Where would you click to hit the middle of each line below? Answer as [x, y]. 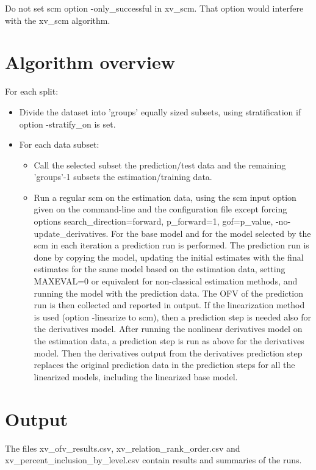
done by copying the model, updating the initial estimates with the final [169, 257]
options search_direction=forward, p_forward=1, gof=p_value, [153, 221]
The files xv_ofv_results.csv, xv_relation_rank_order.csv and [123, 448]
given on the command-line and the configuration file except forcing [160, 209]
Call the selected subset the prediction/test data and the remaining [160, 164]
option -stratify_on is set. [67, 124]
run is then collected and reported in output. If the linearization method [169, 305]
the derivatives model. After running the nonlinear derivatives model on [168, 329]
